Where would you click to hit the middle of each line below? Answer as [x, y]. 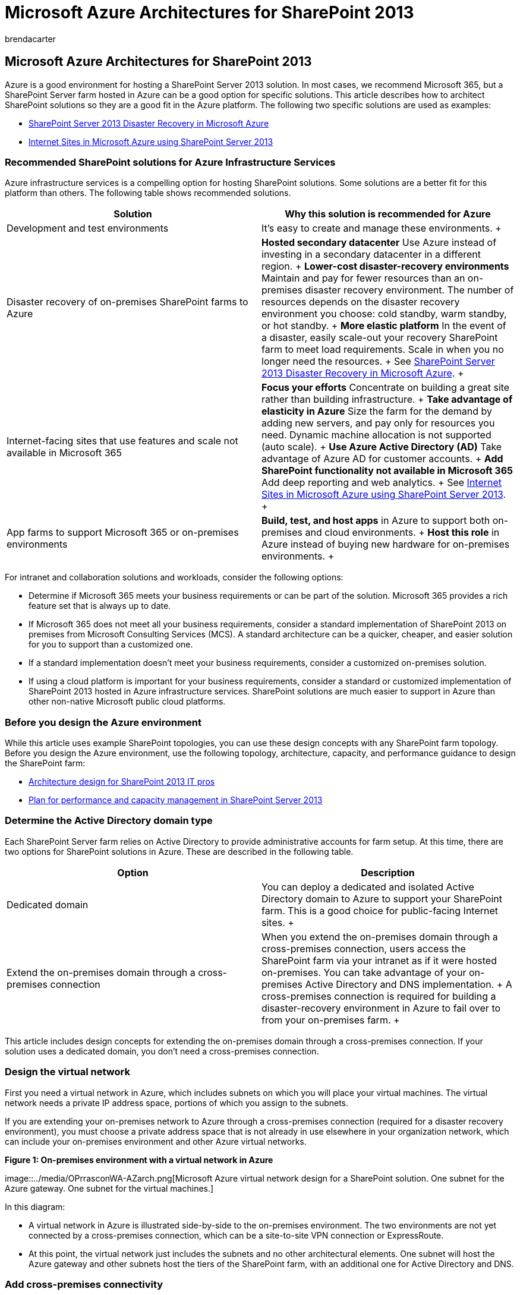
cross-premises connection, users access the [364, 948]
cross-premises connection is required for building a [379, 996]
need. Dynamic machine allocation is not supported [376, 435]
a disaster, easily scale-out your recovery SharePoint [380, 338]
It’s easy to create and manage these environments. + [382, 228]
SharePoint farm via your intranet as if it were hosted [379, 960]
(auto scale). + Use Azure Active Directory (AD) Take [382, 447]
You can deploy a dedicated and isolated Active [368, 887]
